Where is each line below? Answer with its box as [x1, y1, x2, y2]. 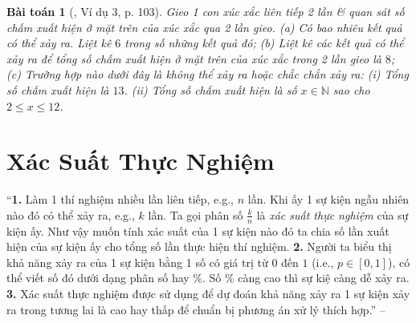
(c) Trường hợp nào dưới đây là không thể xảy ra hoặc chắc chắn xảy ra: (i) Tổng [6, 66, 409, 83]
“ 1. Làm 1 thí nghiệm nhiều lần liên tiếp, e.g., [6, 191, 235, 208]
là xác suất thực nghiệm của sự [256, 206, 409, 223]
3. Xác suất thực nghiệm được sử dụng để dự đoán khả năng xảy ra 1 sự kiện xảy [6, 285, 410, 302]
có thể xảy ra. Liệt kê [6, 34, 112, 51]
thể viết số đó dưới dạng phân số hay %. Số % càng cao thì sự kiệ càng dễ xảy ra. [6, 269, 410, 286]
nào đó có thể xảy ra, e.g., [6, 206, 135, 223]
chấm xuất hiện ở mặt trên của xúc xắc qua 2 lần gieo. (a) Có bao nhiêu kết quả [6, 18, 402, 35]
